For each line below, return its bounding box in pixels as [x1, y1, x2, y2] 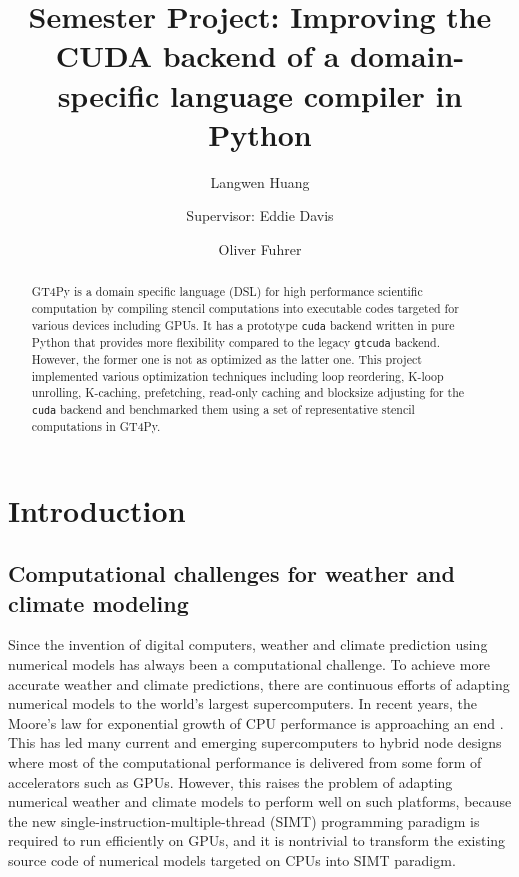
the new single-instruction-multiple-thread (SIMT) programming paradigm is [8, 810, 480, 831]
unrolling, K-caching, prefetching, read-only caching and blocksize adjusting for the [31, 384, 465, 401]
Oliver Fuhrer [218, 238, 302, 259]
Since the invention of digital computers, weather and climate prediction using [8, 634, 488, 655]
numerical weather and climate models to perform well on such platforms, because [8, 791, 512, 812]
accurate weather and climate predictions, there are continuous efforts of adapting [8, 673, 510, 694]
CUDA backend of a [55, 35, 340, 76]
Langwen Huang [210, 171, 310, 192]
